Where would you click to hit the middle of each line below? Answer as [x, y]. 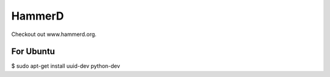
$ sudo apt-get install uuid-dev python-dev [66, 66]
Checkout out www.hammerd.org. [54, 34]
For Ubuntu [33, 52]
